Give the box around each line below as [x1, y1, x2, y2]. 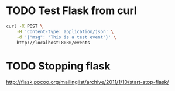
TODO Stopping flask [6, 60, 111, 72]
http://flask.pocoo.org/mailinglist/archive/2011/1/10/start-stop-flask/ [6, 79, 169, 86]
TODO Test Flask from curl [6, 4, 137, 17]
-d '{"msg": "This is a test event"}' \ [16, 34, 116, 40]
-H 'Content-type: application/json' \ [16, 29, 114, 34]
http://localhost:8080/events [16, 40, 91, 45]
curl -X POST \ [6, 23, 43, 29]
